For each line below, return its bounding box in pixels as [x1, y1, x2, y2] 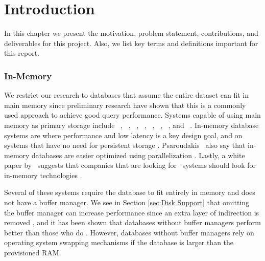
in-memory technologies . [4, 169, 82, 180]
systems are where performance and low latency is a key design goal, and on [4, 129, 243, 140]
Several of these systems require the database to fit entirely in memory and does [4, 187, 255, 198]
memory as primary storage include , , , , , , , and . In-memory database [4, 119, 259, 130]
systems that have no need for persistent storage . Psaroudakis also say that [4, 140, 246, 150]
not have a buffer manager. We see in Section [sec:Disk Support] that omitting [4, 197, 250, 208]
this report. [4, 48, 40, 58]
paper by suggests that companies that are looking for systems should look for [4, 160, 256, 170]
